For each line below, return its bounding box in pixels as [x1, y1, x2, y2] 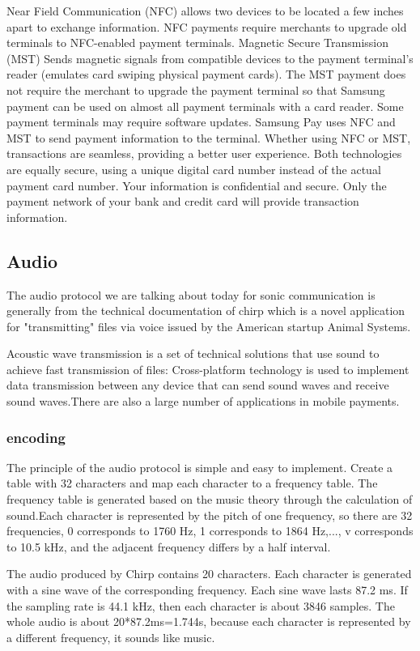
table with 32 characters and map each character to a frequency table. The [6, 474, 378, 491]
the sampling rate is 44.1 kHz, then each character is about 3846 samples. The [6, 597, 395, 614]
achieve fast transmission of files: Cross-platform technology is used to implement [6, 360, 409, 377]
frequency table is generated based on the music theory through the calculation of [6, 491, 413, 508]
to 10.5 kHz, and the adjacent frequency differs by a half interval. [6, 538, 331, 555]
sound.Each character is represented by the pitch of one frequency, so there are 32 [6, 506, 413, 523]
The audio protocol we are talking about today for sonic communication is [6, 286, 375, 303]
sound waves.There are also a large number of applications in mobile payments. [6, 393, 400, 410]
